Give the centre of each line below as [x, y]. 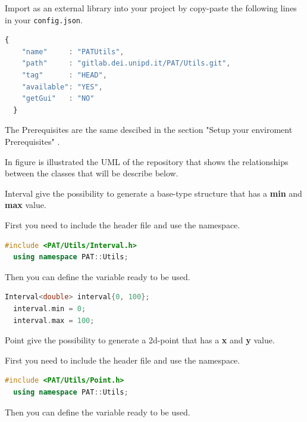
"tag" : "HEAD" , [64, 75]
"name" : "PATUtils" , [73, 52]
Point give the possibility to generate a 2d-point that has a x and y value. [140, 340]
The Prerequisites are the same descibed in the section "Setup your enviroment [149, 130]
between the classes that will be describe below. [92, 173]
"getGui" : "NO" [58, 99]
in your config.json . [44, 19]
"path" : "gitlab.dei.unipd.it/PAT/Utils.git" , [126, 63]
